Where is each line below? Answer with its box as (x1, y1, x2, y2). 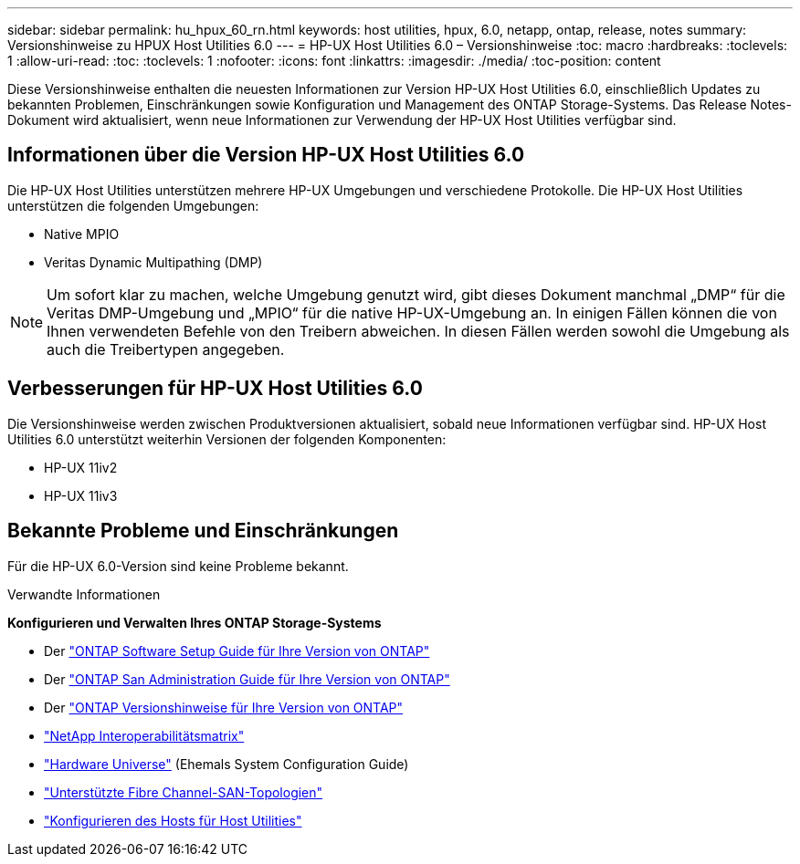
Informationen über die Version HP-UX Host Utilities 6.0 (7, 143, 525, 167)
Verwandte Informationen (7, 586, 161, 602)
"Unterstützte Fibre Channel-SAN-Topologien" (44, 784, 323, 800)
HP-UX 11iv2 (44, 459, 118, 475)
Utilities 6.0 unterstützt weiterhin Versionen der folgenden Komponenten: (7, 431, 447, 447)
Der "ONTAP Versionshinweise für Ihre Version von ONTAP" (44, 699, 404, 715)
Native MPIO (44, 225, 120, 242)
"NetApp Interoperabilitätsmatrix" (44, 727, 245, 744)
